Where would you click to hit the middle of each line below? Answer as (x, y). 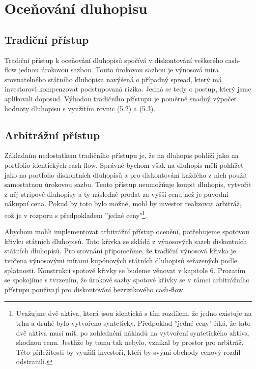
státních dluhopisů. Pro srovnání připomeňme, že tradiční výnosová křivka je (120, 251)
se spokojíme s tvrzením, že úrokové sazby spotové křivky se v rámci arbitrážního (127, 280)
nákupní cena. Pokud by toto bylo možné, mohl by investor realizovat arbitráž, (123, 203)
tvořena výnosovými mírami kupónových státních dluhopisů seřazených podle (121, 260)
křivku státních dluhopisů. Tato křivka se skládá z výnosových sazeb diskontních (126, 241)
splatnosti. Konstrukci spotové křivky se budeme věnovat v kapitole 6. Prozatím (125, 270)
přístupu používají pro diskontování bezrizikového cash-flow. (95, 289)
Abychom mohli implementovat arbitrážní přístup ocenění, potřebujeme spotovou (127, 231)
